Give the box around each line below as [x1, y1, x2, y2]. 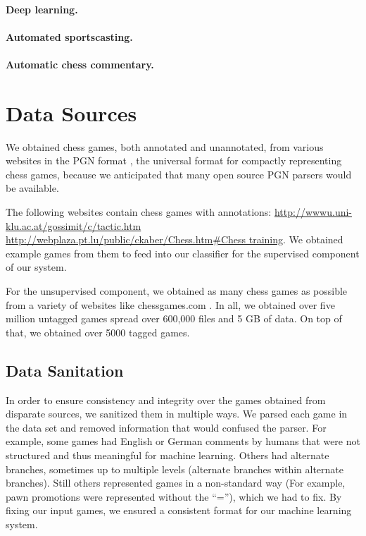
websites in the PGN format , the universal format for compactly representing [6, 153, 342, 168]
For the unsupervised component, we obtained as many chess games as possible [6, 284, 348, 298]
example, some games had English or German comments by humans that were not [6, 434, 360, 449]
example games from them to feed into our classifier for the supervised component [6, 245, 360, 260]
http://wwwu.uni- [274, 205, 353, 219]
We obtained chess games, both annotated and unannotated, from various [6, 139, 324, 154]
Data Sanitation [6, 359, 124, 381]
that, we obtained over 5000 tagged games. [6, 324, 190, 339]
